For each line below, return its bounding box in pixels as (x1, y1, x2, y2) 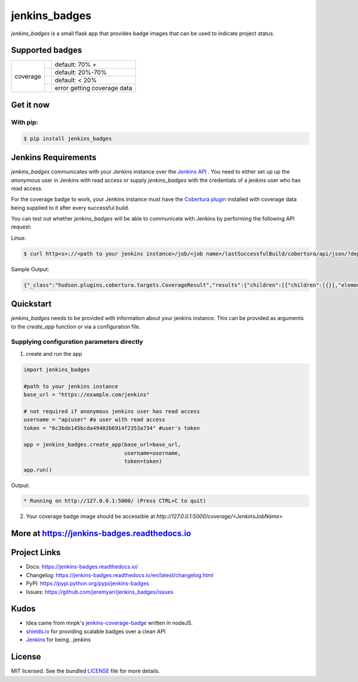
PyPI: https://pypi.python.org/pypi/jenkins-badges (26, 580, 149, 587)
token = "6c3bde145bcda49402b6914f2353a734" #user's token (23, 424, 200, 432)
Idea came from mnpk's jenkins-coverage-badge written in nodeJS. (26, 619, 193, 627)
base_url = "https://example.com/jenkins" (23, 391, 150, 398)
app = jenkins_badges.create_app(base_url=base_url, (23, 441, 181, 448)
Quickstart (11, 299, 52, 309)
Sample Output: (11, 265, 50, 272)
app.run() (23, 466, 53, 473)
